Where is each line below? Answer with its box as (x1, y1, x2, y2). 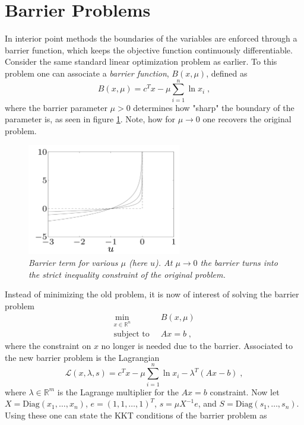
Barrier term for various (28, 256, 118, 269)
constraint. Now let (210, 385, 280, 398)
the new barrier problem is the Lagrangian (5, 351, 160, 363)
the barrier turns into (200, 256, 278, 269)
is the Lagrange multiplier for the (57, 385, 179, 398)
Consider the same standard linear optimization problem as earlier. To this (5, 55, 277, 68)
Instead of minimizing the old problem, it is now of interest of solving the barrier (5, 288, 299, 300)
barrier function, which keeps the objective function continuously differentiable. (5, 43, 293, 56)
